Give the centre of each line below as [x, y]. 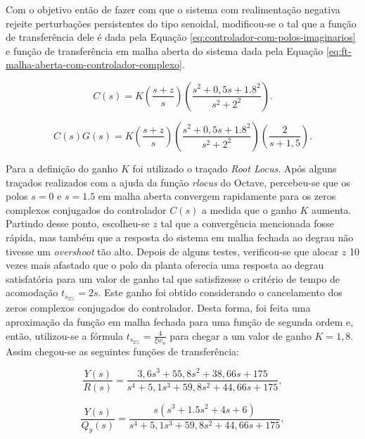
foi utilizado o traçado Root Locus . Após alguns [235, 168]
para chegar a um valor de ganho [241, 335]
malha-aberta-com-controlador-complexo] [94, 64]
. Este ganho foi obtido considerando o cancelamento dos [220, 292]
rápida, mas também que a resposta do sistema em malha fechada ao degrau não [180, 237]
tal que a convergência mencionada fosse [247, 223]
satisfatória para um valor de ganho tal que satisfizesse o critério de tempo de [173, 278]
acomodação [32, 292]
